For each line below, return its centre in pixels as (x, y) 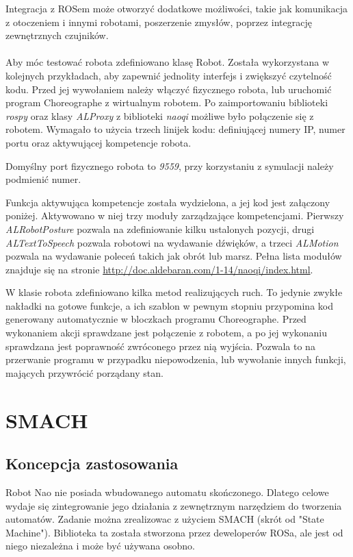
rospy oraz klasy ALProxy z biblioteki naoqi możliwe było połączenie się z (160, 115)
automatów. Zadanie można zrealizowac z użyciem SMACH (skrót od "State (165, 519)
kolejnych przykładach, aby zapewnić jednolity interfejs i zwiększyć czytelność (169, 75)
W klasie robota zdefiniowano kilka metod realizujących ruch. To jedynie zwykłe (174, 292)
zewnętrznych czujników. (57, 35)
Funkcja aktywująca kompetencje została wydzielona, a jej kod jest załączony (168, 202)
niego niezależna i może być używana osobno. (100, 546)
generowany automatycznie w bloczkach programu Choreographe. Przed (156, 319)
